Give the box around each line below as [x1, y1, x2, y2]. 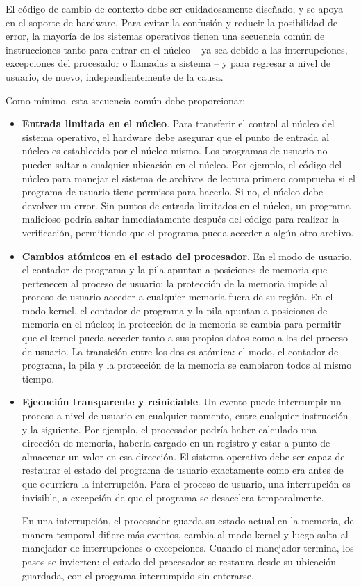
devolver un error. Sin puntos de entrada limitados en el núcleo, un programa [22, 198, 351, 212]
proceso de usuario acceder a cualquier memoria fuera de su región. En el [22, 289, 333, 304]
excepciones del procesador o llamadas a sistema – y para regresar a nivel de [6, 56, 331, 70]
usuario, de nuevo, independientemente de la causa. [6, 69, 224, 83]
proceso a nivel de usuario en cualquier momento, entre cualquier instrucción [22, 408, 349, 423]
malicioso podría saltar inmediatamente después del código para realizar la [22, 211, 339, 226]
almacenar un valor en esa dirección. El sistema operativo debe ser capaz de [22, 449, 345, 463]
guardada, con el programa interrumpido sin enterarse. [22, 568, 254, 582]
